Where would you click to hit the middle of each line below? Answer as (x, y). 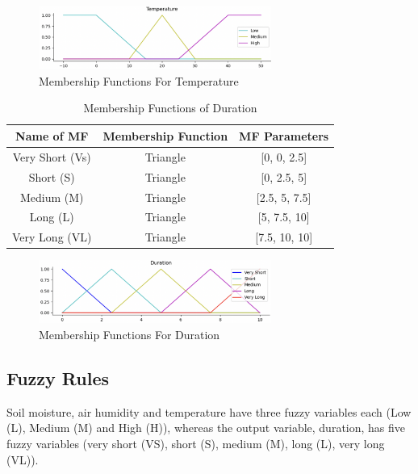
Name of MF (52, 135)
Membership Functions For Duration (130, 335)
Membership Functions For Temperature (139, 80)
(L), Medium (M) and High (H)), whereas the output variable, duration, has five (206, 428)
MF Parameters (284, 135)
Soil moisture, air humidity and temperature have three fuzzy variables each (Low (209, 411)
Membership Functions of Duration (170, 108)
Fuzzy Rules (58, 378)
